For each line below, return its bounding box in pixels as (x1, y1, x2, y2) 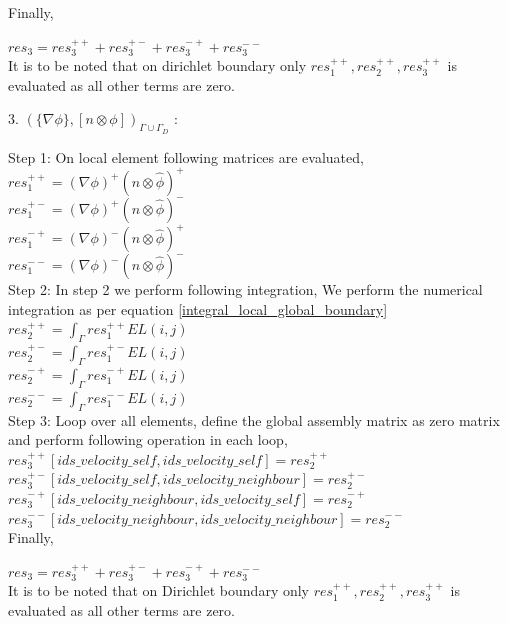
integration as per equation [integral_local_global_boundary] (8, 298, 388, 319)
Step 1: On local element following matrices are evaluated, (8, 146, 364, 167)
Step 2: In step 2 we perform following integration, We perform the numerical (8, 279, 483, 300)
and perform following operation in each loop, (8, 429, 288, 450)
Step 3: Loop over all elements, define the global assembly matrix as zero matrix (8, 409, 500, 430)
